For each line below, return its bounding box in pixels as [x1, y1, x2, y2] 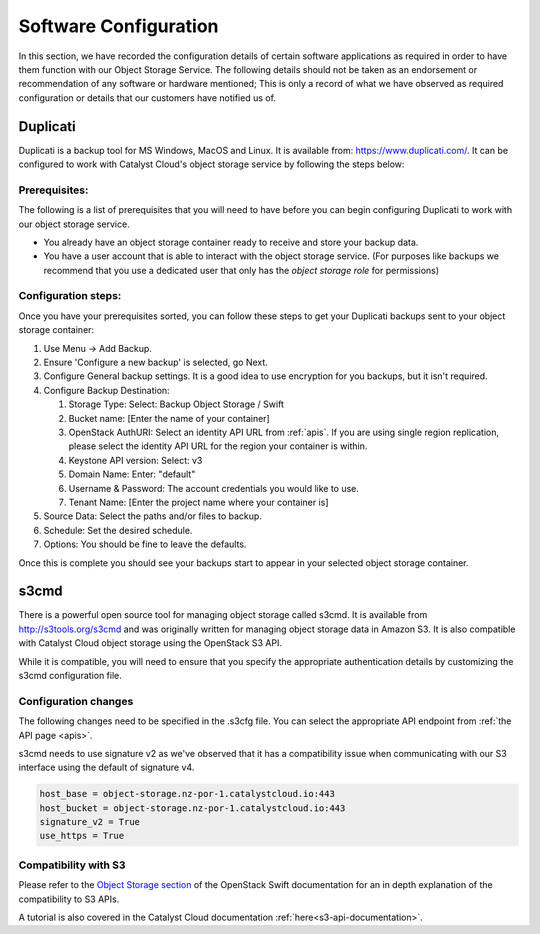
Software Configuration [18, 15, 219, 37]
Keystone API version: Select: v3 [68, 454, 203, 466]
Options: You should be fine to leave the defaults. [43, 538, 247, 550]
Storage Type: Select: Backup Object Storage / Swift [68, 398, 285, 410]
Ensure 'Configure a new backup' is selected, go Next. [43, 356, 269, 369]
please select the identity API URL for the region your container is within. [68, 440, 368, 452]
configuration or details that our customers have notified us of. [18, 91, 277, 104]
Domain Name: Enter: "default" [68, 468, 196, 480]
